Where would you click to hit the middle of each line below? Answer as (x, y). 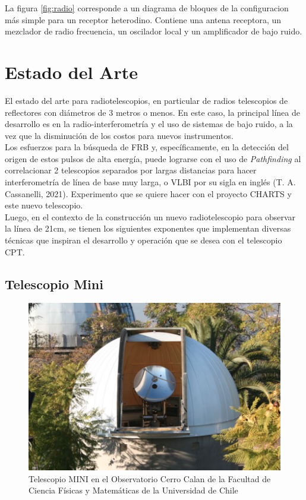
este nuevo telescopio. (44, 205)
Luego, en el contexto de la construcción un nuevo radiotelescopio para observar (150, 216)
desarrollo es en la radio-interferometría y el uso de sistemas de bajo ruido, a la (149, 124)
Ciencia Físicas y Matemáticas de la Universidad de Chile (133, 490)
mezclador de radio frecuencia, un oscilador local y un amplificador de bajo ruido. (154, 31)
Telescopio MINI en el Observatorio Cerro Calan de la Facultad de (150, 478)
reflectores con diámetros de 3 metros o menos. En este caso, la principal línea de (152, 112)
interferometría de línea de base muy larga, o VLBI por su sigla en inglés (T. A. (150, 182)
